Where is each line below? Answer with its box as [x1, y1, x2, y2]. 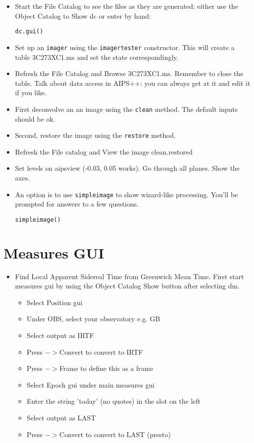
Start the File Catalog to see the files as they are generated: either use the [15, 1, 238, 11]
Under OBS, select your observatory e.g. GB [26, 313, 160, 324]
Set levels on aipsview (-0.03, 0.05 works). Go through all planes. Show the [15, 163, 240, 173]
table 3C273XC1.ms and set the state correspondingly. [15, 52, 178, 62]
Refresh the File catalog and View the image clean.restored [15, 146, 193, 156]
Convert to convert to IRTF [59, 346, 143, 357]
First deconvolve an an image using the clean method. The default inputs [15, 104, 238, 114]
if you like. [15, 87, 47, 98]
